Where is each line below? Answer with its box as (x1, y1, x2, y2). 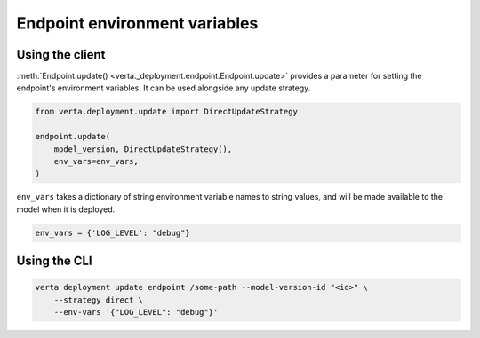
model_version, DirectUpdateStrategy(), (53, 144, 233, 154)
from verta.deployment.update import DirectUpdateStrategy (35, 106, 298, 117)
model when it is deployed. (16, 204, 116, 215)
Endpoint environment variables (16, 13, 259, 33)
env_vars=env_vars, (53, 156, 140, 166)
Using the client (16, 47, 106, 62)
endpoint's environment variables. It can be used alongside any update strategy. (16, 83, 311, 93)
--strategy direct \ (53, 295, 144, 305)
